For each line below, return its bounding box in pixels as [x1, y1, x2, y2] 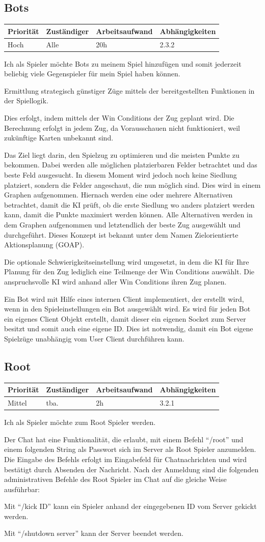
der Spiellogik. [4, 95, 48, 106]
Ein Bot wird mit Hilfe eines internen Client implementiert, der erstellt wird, [4, 293, 244, 304]
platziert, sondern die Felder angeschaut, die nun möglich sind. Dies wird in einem [4, 179, 261, 190]
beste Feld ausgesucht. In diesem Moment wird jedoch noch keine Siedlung [4, 169, 237, 180]
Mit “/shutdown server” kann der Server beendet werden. [4, 528, 183, 538]
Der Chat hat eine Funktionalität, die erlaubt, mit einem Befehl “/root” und [4, 434, 244, 444]
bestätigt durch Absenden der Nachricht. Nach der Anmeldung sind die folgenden [4, 464, 259, 474]
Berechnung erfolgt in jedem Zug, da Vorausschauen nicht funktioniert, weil [4, 122, 240, 133]
